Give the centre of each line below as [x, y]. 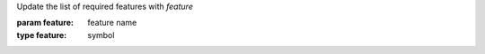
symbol [101, 35]
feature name [112, 23]
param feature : [45, 23]
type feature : [42, 35]
